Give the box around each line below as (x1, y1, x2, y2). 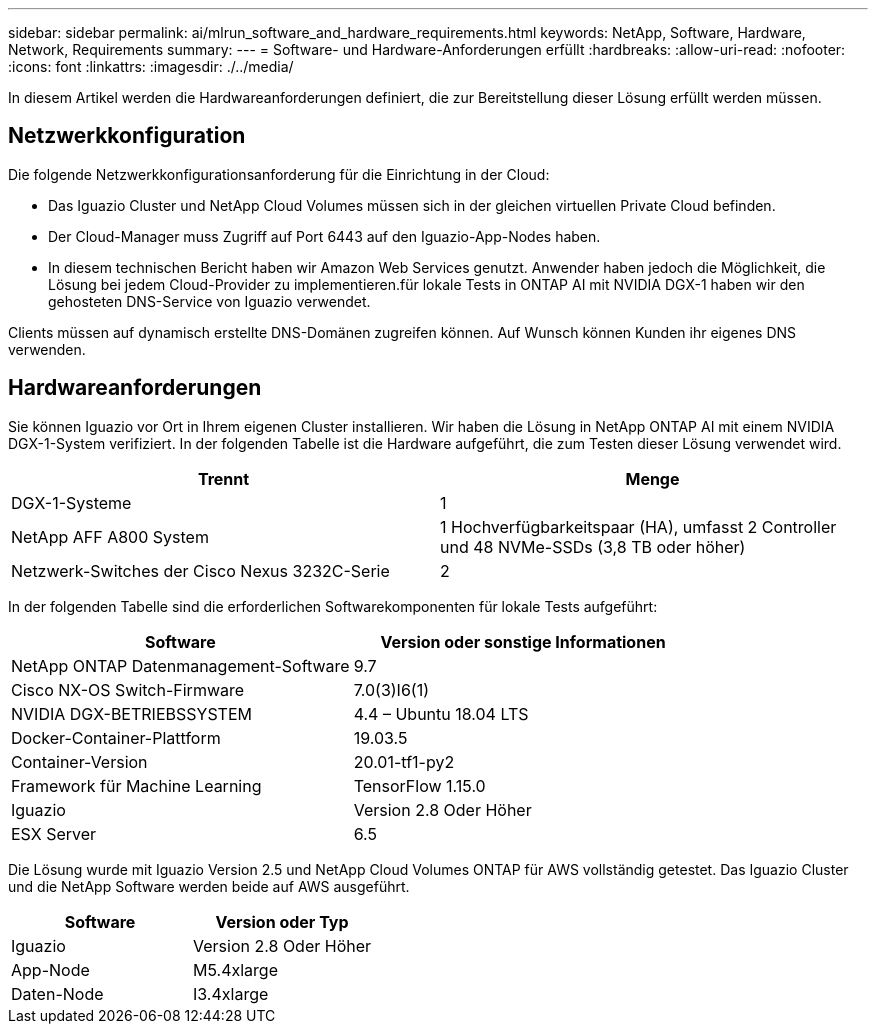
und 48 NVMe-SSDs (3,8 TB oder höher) (440, 536, 746, 557)
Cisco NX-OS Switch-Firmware (11, 679, 245, 700)
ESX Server (11, 823, 97, 844)
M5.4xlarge (193, 959, 278, 980)
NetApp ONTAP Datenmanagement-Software (11, 655, 350, 676)
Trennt (197, 468, 250, 489)
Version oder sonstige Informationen (380, 631, 666, 652)
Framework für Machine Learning (11, 775, 262, 796)
